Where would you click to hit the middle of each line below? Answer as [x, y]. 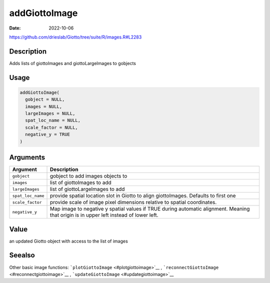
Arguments [27, 157]
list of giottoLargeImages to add [87, 189]
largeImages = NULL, [50, 113]
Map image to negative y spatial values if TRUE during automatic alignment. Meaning [150, 209]
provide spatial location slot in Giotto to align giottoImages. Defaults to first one [143, 196]
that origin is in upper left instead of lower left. [104, 215]
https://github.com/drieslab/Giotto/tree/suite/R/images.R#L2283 [75, 37]
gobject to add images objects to [88, 176]
